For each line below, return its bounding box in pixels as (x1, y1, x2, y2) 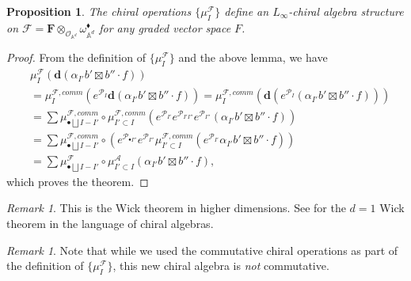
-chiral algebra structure (288, 3, 404, 19)
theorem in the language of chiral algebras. (6, 215, 214, 231)
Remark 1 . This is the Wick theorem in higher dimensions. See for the (6, 199, 346, 216)
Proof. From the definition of (6, 49, 146, 66)
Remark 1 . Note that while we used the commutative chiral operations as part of (6, 241, 398, 258)
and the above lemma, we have (178, 49, 328, 66)
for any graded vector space (99, 19, 231, 36)
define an (224, 3, 269, 19)
